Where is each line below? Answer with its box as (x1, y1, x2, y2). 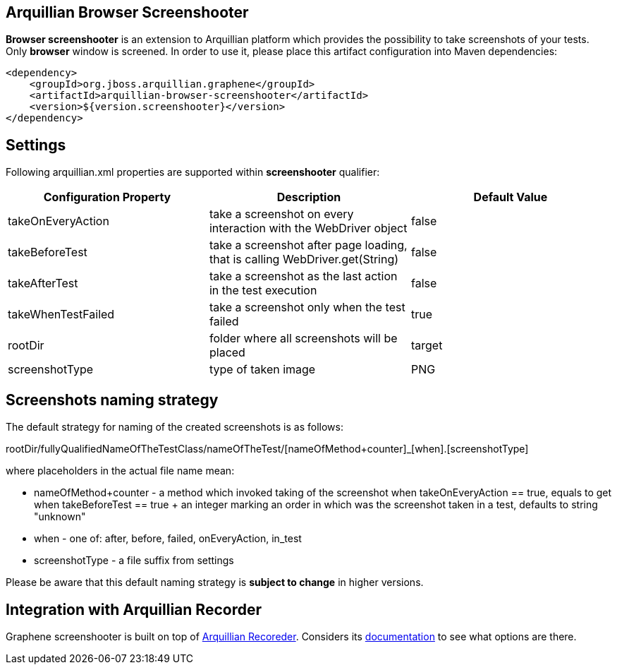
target (410, 338, 443, 353)
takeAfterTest (8, 276, 78, 291)
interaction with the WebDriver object (209, 221, 408, 236)
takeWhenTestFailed (8, 307, 115, 322)
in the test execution (209, 283, 317, 298)
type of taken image (209, 362, 316, 377)
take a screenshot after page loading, (209, 238, 408, 253)
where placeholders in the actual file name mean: (6, 465, 235, 477)
